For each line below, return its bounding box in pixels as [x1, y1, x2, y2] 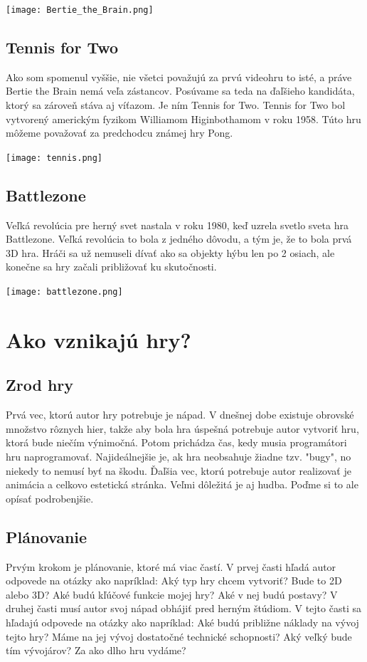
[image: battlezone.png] [6, 287, 123, 298]
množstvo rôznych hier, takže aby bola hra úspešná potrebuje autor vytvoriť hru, [6, 421, 359, 436]
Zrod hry [6, 374, 74, 396]
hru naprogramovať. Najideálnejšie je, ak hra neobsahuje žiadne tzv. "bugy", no [6, 449, 351, 464]
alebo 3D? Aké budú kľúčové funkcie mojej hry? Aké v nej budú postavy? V [6, 587, 338, 601]
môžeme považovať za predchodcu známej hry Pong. [6, 125, 233, 140]
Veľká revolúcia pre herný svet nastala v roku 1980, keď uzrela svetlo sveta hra [6, 217, 349, 232]
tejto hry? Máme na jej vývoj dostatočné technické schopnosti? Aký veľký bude [6, 629, 352, 643]
